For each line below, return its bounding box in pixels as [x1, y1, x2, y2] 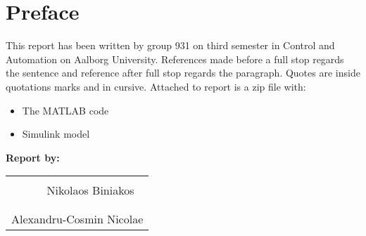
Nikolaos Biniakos [46, 182, 134, 199]
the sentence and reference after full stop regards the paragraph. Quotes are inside [6, 65, 360, 80]
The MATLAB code [22, 103, 109, 117]
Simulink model [22, 126, 90, 141]
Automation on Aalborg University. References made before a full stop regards [6, 51, 344, 66]
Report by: [6, 150, 60, 164]
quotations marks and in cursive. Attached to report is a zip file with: [6, 79, 306, 93]
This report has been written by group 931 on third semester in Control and [6, 38, 335, 53]
